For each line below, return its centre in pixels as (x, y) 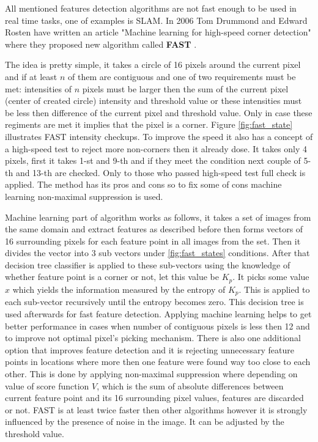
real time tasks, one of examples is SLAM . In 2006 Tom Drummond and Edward (156, 20)
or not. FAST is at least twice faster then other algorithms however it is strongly (156, 409)
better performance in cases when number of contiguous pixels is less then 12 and (157, 326)
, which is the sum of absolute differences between (190, 385)
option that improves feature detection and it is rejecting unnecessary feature (150, 349)
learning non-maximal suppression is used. (84, 196)
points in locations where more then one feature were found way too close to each (158, 362)
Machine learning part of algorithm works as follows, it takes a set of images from (158, 217)
